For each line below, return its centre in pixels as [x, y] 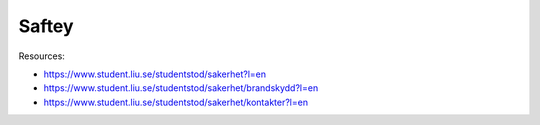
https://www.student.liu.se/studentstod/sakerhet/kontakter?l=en [176, 102]
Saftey [46, 26]
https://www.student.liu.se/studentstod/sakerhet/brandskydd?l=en [181, 88]
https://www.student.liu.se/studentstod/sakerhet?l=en [155, 74]
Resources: [41, 56]
